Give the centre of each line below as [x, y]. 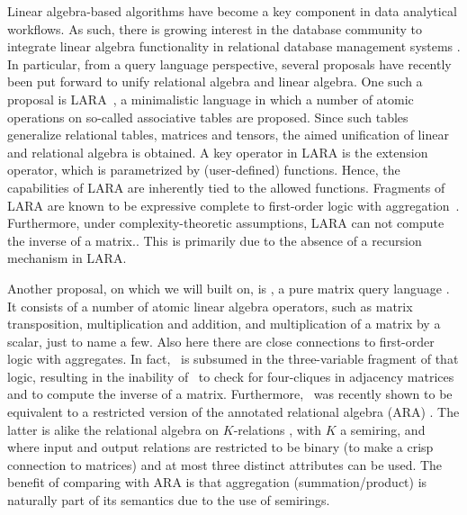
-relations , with [277, 429]
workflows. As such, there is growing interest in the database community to [215, 28]
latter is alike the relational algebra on [113, 429]
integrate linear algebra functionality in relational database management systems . [234, 46]
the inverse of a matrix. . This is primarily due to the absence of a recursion [215, 240]
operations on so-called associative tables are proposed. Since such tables [208, 117]
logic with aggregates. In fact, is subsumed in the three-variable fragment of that [233, 359]
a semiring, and [383, 429]
